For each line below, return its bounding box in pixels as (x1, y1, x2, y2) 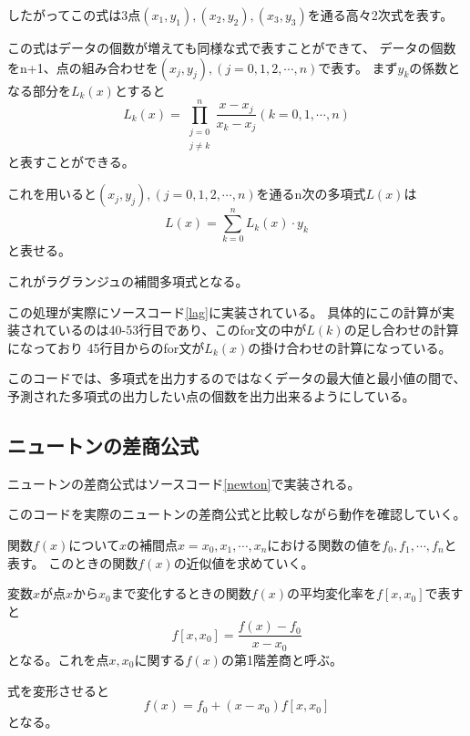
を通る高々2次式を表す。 (307, 5, 454, 24)
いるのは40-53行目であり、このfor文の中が (57, 320, 307, 339)
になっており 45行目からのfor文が (7, 337, 205, 357)
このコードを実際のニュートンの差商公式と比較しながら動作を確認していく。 (7, 504, 466, 523)
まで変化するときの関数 (110, 584, 251, 603)
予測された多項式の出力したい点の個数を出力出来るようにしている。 (7, 387, 415, 406)
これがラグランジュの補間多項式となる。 (7, 272, 249, 291)
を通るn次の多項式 (256, 184, 366, 203)
